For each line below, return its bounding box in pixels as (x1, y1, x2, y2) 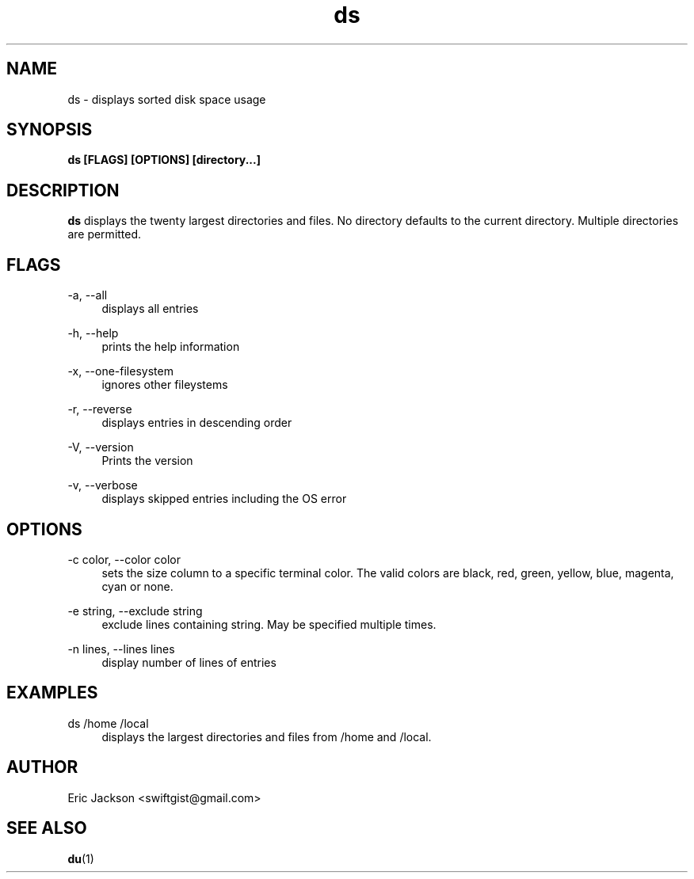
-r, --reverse (67, 402, 132, 417)
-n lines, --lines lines (67, 641, 175, 656)
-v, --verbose (67, 478, 138, 493)
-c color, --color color (67, 552, 181, 566)
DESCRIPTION (6, 180, 120, 200)
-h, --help (67, 326, 119, 341)
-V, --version (67, 440, 134, 455)
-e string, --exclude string (67, 603, 203, 618)
